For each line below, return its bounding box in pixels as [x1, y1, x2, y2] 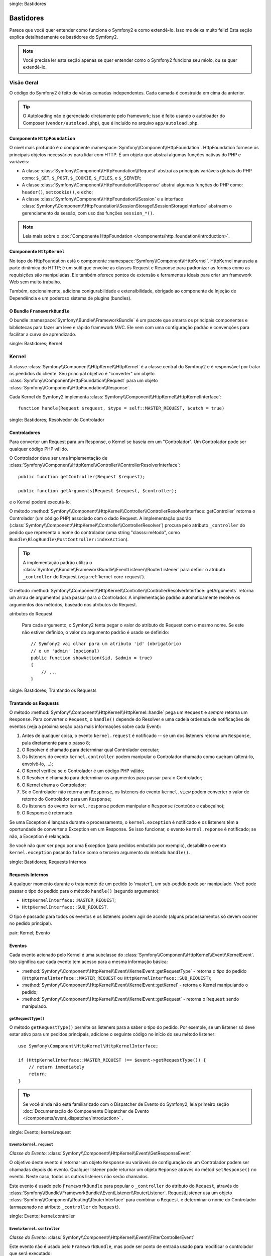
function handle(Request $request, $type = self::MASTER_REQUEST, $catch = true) [18, 405, 225, 411]
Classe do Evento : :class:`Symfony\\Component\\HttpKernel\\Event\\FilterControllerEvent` [9, 1234, 195, 1240]
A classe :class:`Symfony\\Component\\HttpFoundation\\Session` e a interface [22, 196, 183, 202]
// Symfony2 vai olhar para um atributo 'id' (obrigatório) [31, 641, 182, 647]
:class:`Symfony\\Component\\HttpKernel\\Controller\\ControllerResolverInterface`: [9, 462, 181, 468]
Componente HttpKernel [9, 249, 65, 255]
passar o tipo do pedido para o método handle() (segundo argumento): [9, 888, 160, 894]
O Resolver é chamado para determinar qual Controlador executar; [22, 747, 160, 753]
